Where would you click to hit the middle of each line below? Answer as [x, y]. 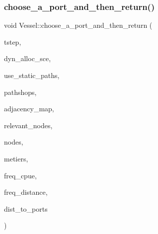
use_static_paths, [32, 75]
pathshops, [20, 92]
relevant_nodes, [28, 125]
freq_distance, [26, 192]
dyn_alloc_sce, [28, 58]
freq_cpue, [20, 175]
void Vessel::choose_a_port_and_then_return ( [78, 25]
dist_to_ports [26, 208]
